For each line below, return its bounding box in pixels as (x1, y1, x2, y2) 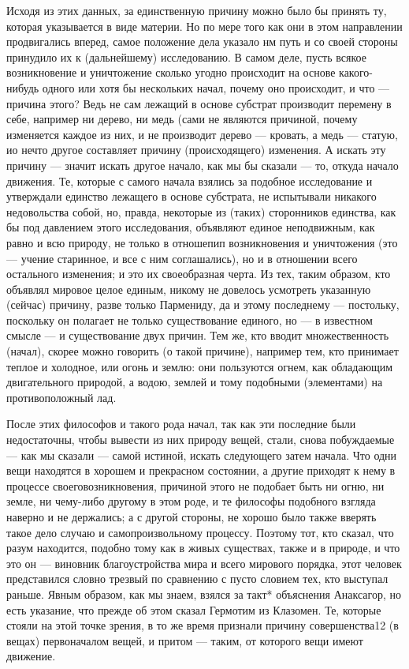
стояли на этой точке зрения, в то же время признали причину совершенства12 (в (6, 617, 399, 633)
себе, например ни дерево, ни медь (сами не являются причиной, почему (6, 111, 358, 127)
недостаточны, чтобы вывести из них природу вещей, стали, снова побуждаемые (6, 431, 395, 448)
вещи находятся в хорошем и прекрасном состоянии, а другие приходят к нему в (6, 462, 396, 479)
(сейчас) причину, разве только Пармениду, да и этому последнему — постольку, (6, 296, 400, 313)
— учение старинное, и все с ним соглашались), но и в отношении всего (6, 250, 358, 266)
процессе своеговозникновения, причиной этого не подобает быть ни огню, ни (6, 477, 385, 494)
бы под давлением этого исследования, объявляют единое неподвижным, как (6, 219, 375, 235)
